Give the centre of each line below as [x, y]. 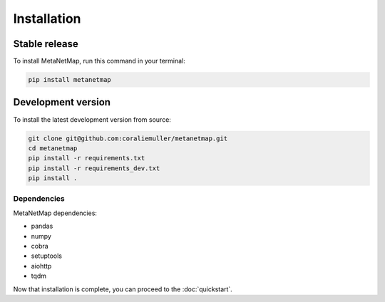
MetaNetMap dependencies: [55, 213]
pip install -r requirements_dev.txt [94, 168]
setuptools [46, 256]
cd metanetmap [53, 148]
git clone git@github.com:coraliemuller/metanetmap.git [128, 138]
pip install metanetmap [70, 80]
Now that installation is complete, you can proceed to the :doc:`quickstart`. [123, 289]
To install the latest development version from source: [92, 119]
